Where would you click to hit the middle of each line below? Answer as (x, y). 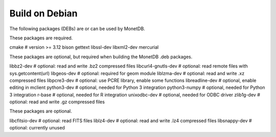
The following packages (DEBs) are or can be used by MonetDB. (77, 29)
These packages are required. (41, 38)
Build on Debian (43, 13)
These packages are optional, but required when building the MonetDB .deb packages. (101, 57)
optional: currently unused (37, 128)
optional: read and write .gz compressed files (57, 102)
